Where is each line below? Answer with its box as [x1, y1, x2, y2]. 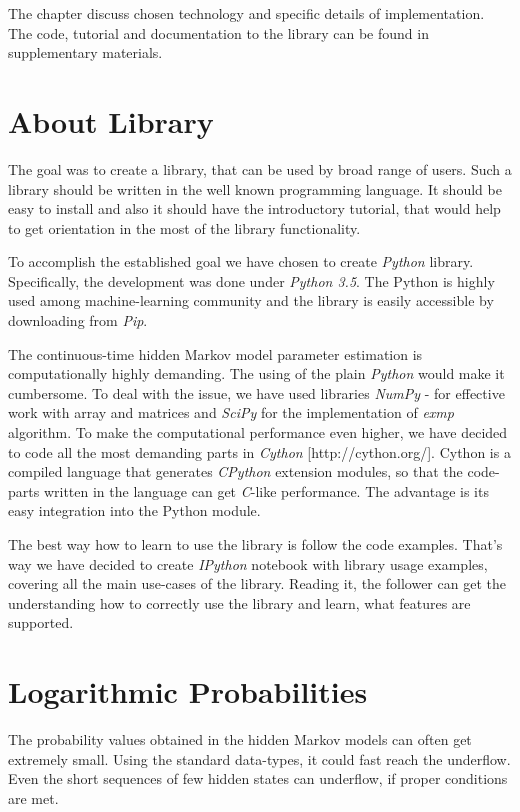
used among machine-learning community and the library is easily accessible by [8, 290, 494, 311]
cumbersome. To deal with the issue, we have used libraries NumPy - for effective [8, 382, 505, 403]
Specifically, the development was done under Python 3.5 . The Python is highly [8, 270, 495, 291]
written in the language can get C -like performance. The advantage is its [43, 480, 489, 501]
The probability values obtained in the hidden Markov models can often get [8, 729, 472, 750]
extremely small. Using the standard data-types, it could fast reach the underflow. [8, 748, 511, 769]
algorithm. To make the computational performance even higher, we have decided [8, 422, 508, 443]
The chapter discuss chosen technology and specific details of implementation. [8, 3, 485, 23]
